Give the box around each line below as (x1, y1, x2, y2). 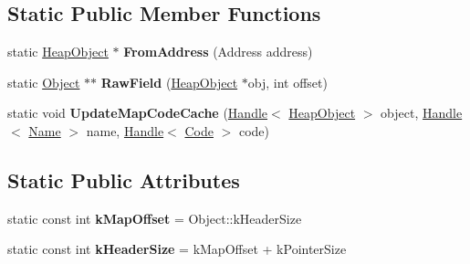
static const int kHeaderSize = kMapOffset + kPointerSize (7, 239, 347, 259)
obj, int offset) (247, 72, 328, 91)
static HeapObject (7, 42, 109, 61)
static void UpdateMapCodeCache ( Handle (7, 103, 268, 122)
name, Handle (86, 121, 164, 140)
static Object (7, 72, 80, 91)
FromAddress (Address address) (123, 42, 313, 61)
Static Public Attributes (7, 165, 240, 194)
